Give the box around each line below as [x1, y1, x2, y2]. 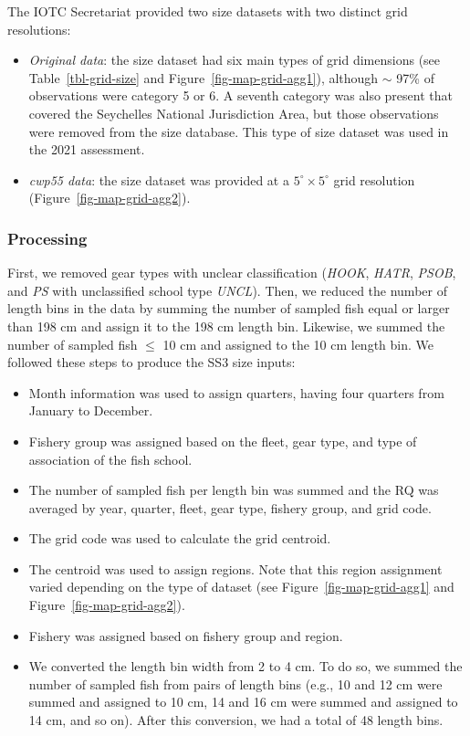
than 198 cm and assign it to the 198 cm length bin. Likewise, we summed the [7, 316, 445, 335]
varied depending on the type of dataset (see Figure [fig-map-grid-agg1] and [28, 577, 454, 596]
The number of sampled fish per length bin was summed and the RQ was [28, 480, 439, 499]
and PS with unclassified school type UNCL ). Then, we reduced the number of [7, 280, 447, 300]
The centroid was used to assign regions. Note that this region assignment [28, 559, 443, 578]
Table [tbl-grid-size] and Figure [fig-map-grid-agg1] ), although [28, 68, 379, 87]
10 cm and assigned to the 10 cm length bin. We [162, 334, 433, 353]
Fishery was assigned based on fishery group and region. [28, 626, 343, 645]
